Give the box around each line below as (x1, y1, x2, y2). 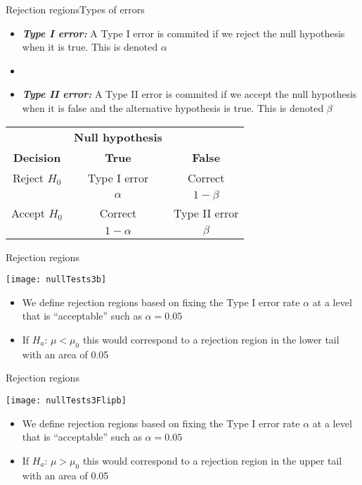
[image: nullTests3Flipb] (6, 395, 127, 405)
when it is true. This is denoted (22, 39, 158, 54)
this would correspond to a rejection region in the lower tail (82, 332, 340, 346)
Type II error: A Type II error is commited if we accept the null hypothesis (22, 87, 357, 101)
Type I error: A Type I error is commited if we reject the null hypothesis (22, 25, 345, 40)
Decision (13, 149, 61, 165)
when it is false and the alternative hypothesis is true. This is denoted (22, 100, 324, 115)
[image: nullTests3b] (6, 275, 107, 285)
